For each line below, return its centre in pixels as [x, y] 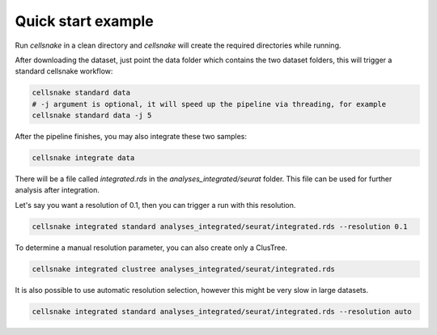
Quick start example [84, 21]
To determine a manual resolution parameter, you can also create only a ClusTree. [151, 248]
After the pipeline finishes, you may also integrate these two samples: [131, 137]
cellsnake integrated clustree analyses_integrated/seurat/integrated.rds [184, 269]
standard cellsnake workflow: [64, 71]
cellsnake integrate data [83, 158]
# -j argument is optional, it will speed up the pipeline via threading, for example [209, 104]
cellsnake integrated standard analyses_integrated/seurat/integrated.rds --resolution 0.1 [220, 226]
